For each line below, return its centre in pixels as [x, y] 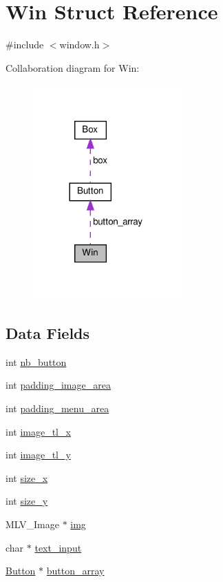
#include [25, 45]
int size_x [27, 477]
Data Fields [48, 333]
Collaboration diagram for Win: [73, 67]
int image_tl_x [38, 431]
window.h [79, 45]
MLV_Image [32, 524]
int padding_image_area [58, 385]
